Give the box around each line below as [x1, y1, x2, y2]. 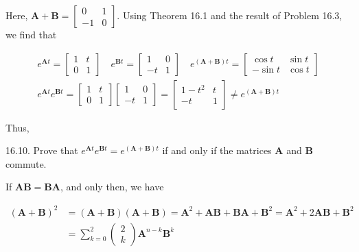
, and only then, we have [60, 179, 164, 194]
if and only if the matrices [162, 143, 272, 157]
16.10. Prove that [5, 143, 78, 157]
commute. [5, 156, 47, 171]
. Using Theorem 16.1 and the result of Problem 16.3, [117, 8, 343, 22]
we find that [5, 27, 57, 41]
